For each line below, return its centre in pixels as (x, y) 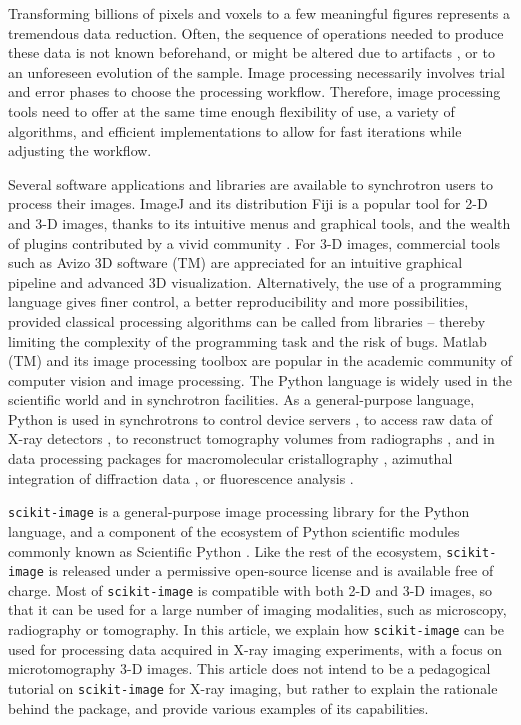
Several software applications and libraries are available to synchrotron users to (250, 183)
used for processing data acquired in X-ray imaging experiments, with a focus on (255, 648)
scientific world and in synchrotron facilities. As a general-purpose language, (241, 399)
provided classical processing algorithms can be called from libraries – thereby (247, 320)
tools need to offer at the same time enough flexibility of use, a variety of (231, 110)
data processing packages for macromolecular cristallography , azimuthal (230, 458)
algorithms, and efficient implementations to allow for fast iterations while (235, 130)
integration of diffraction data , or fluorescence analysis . (181, 477)
